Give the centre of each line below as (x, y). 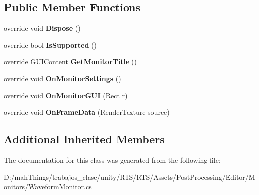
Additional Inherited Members (84, 139)
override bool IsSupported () (51, 45)
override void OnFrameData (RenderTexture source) (87, 112)
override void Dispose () (42, 28)
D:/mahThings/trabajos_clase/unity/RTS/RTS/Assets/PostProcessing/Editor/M (129, 176)
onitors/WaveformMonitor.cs (48, 186)
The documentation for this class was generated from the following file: (112, 159)
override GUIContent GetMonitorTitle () (70, 62)
